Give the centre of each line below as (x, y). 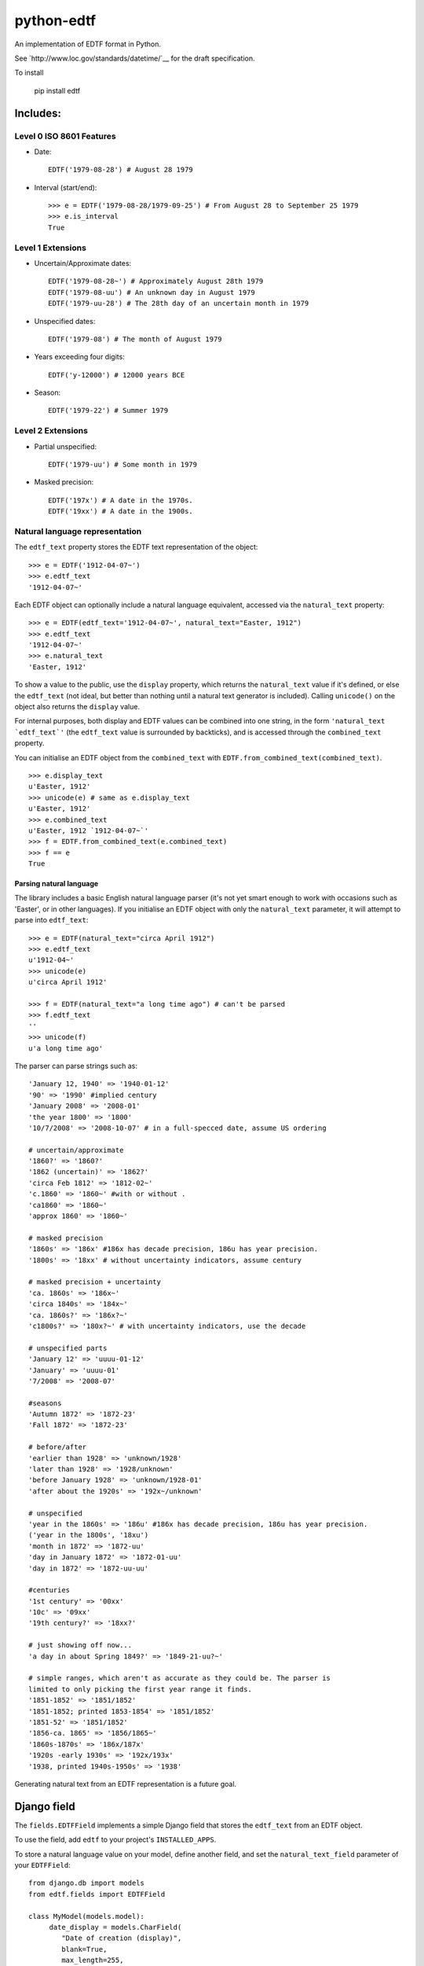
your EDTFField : (42, 1865)
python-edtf (55, 20)
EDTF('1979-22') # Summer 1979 (108, 411)
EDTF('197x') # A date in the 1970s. (121, 500)
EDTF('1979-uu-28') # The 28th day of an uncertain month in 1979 (179, 304)
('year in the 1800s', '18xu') (89, 1535)
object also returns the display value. (77, 707)
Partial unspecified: (66, 446)
